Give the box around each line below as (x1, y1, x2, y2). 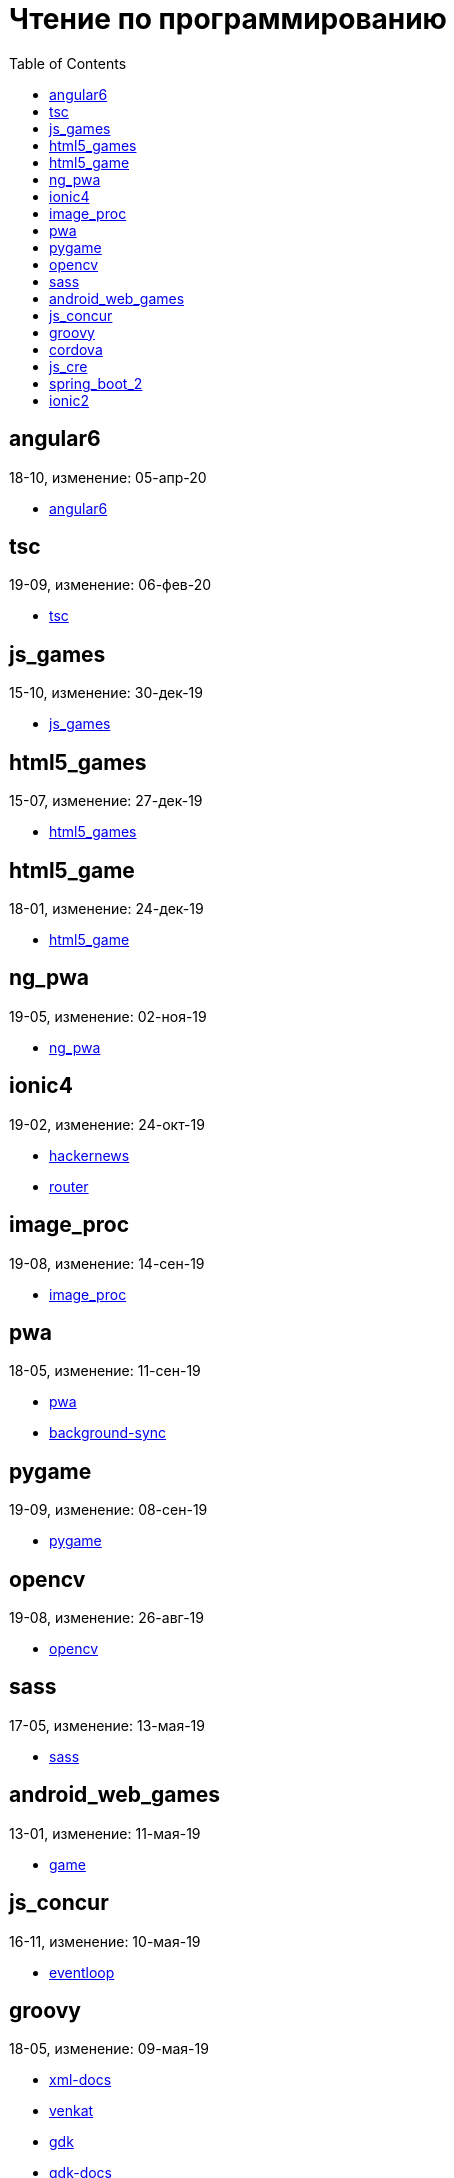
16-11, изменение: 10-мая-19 (9, 1932, 201, 1950)
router (49, 1177, 89, 1195)
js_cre (49, 357, 88, 375)
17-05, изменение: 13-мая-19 (9, 1716, 205, 1734)
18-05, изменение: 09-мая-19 (9, 2040, 209, 2058)
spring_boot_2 (49, 374, 143, 392)
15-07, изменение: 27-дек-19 (9, 792, 203, 810)
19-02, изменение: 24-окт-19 (9, 1115, 205, 1133)
